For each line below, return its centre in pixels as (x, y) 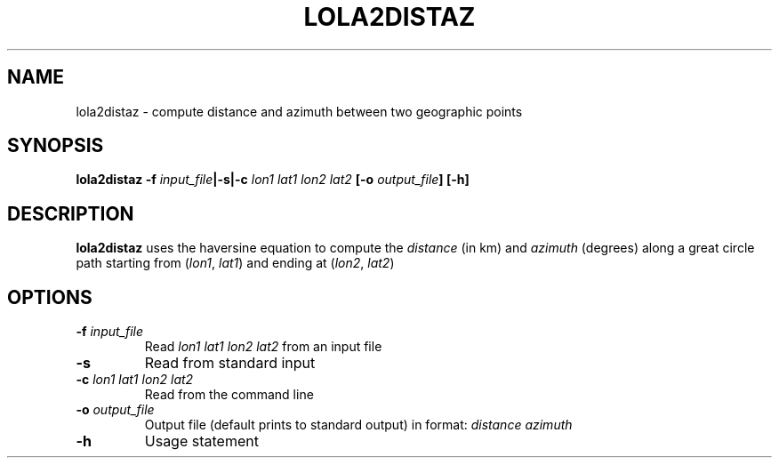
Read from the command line (229, 395)
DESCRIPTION (71, 213)
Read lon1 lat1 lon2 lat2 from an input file (263, 347)
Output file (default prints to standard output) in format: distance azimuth (358, 425)
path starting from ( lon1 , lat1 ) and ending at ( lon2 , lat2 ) (235, 263)
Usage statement (201, 441)
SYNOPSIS (56, 146)
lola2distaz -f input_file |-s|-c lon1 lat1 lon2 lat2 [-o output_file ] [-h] (273, 180)
